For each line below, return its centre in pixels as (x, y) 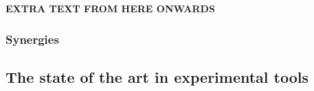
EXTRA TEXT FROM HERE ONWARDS (110, 8)
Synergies (32, 39)
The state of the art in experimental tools (157, 76)
